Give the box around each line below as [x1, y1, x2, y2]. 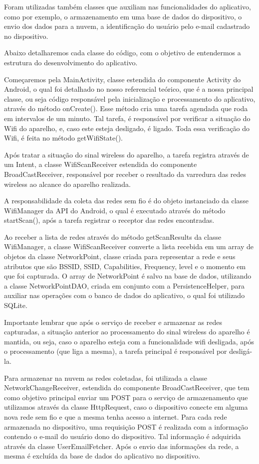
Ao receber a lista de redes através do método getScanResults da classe [4, 231, 222, 242]
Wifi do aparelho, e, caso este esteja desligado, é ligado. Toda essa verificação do [4, 123, 250, 133]
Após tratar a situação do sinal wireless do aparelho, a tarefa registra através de [4, 149, 249, 159]
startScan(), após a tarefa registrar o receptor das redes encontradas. [4, 215, 215, 225]
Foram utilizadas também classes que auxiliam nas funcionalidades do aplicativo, [4, 1, 251, 11]
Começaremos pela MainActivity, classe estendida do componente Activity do [4, 74, 241, 84]
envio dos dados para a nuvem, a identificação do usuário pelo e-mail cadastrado [4, 21, 250, 31]
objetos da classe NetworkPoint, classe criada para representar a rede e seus [4, 251, 236, 262]
